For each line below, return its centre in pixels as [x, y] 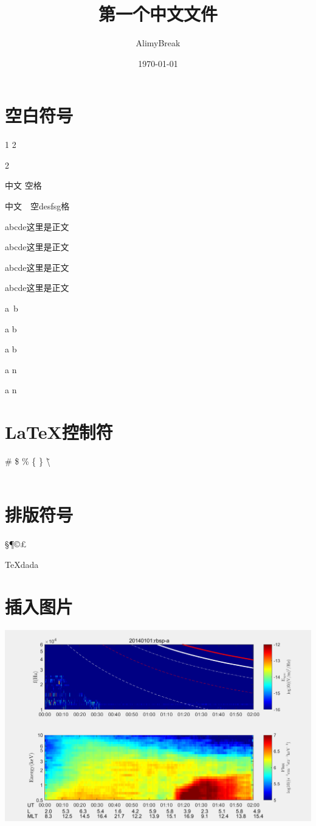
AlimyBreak [158, 43]
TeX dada [22, 564]
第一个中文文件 [158, 14]
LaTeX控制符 [59, 432]
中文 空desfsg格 [37, 206]
